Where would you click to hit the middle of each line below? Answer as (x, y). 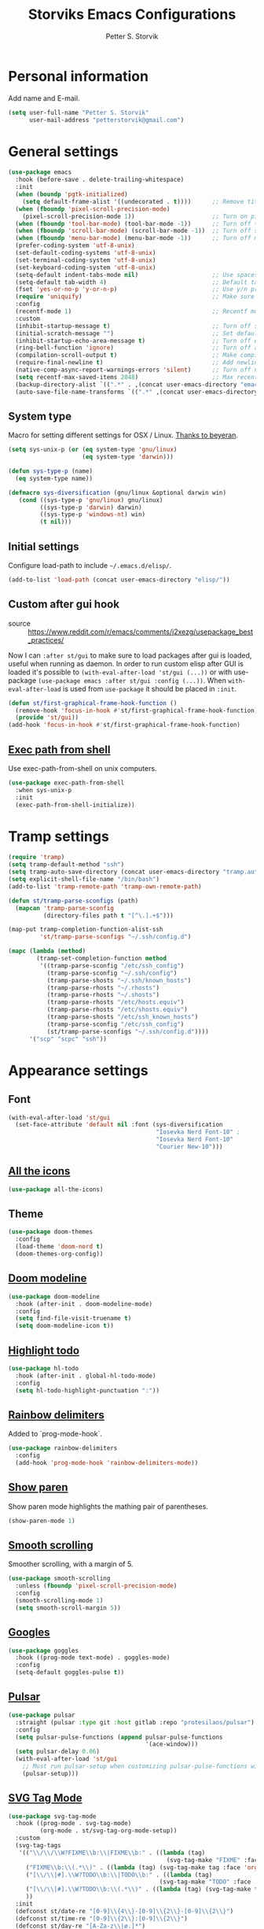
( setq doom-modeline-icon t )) (64, 1326)
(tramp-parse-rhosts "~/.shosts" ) (103, 995)
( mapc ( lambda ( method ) (47, 951)
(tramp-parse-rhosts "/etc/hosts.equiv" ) (115, 1002)
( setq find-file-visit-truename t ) (73, 1319)
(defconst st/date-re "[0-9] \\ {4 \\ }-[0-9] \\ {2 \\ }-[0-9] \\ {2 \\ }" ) (125, 1911)
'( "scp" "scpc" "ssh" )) (68, 1039)
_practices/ (46, 640)
